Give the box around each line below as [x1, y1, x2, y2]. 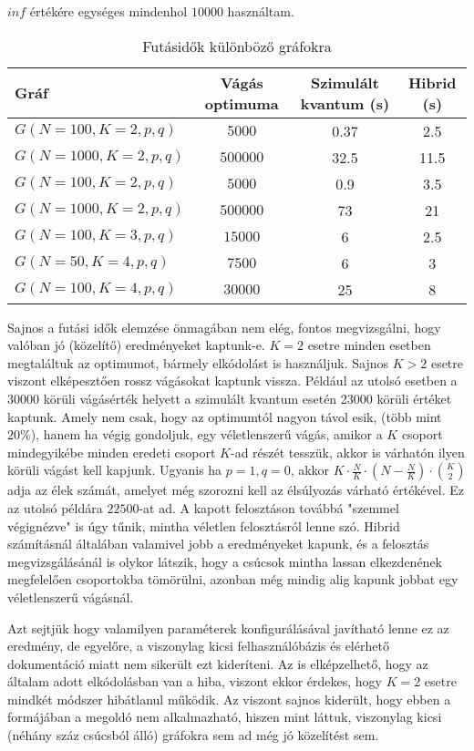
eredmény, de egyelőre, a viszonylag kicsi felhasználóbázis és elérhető [7, 636, 389, 655]
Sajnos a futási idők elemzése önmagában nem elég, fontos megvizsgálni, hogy [7, 317, 441, 336]
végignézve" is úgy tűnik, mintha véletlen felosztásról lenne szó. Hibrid [7, 516, 400, 535]
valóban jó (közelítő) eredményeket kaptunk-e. [7, 335, 265, 355]
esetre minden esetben [307, 335, 431, 355]
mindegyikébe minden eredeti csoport [7, 442, 216, 461]
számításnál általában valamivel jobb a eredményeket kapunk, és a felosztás [7, 534, 429, 553]
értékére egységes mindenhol [29, 2, 188, 20]
